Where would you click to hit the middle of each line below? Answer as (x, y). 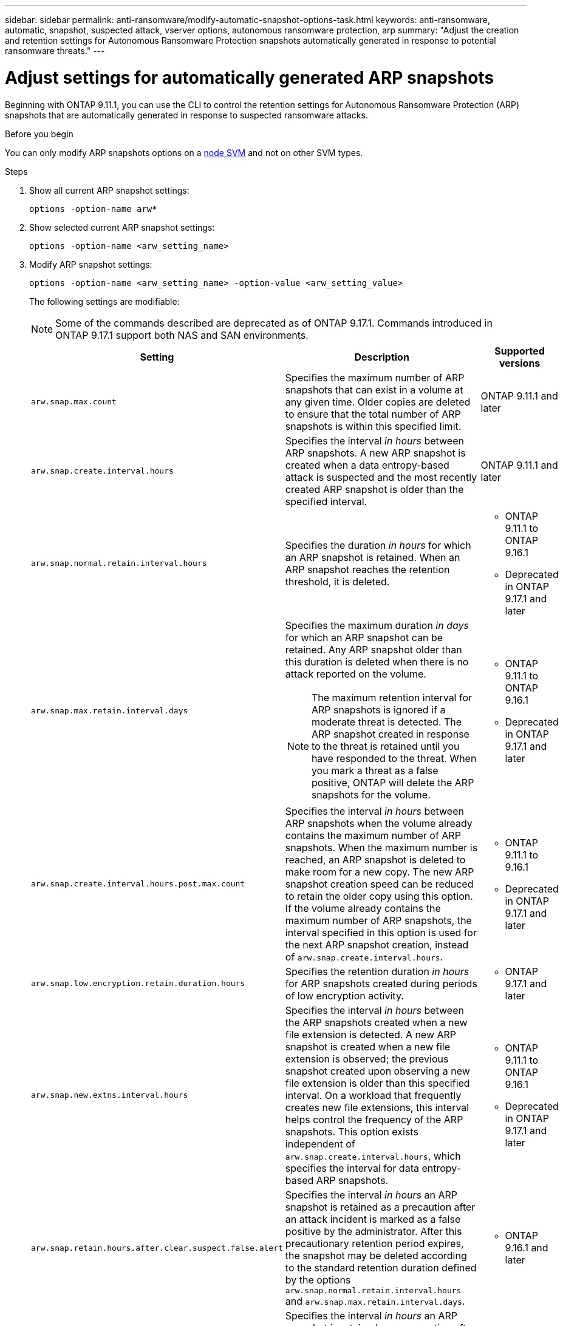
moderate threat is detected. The (387, 722)
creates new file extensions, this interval (377, 1107)
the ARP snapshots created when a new (376, 1022)
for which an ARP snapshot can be (364, 637)
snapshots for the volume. (371, 794)
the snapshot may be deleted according (376, 1255)
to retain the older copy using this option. (379, 896)
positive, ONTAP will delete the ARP (393, 782)
